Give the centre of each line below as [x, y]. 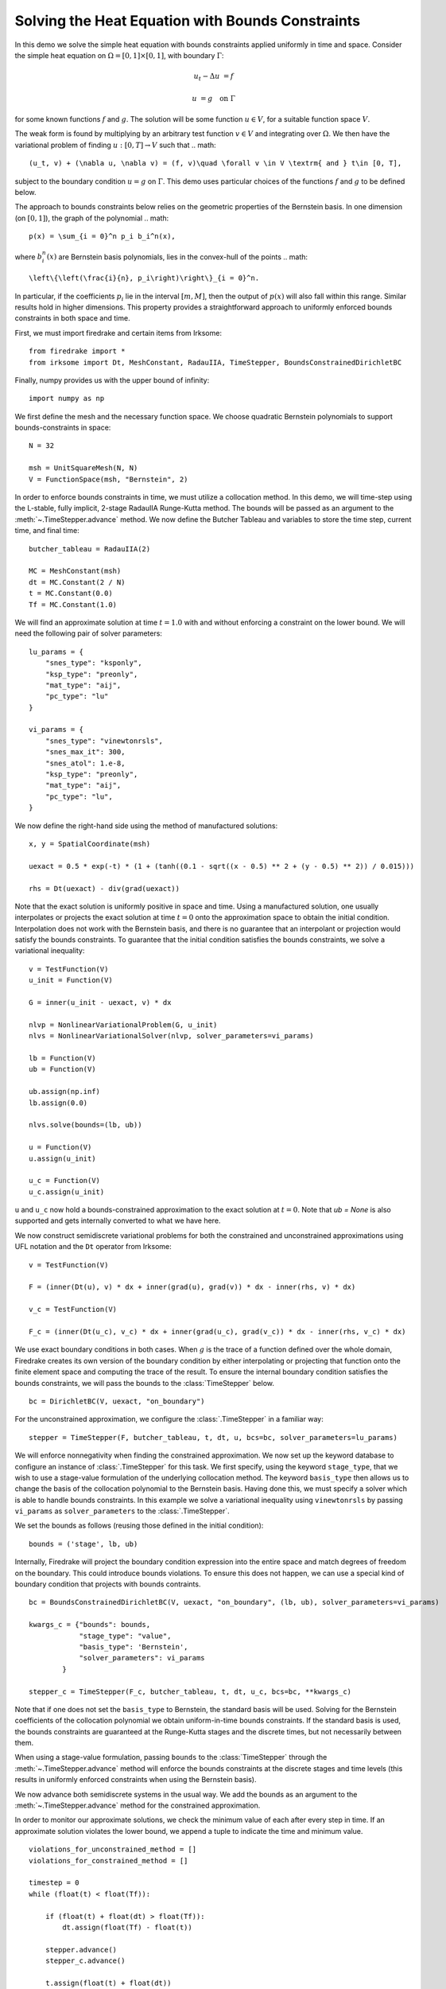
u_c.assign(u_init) [67, 1192]
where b [29, 257]
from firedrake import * [77, 351]
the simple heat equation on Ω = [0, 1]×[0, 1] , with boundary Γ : [119, 55]
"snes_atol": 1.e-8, [85, 763]
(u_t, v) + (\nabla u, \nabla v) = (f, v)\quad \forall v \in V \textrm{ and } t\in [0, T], [215, 163]
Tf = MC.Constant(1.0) [73, 604]
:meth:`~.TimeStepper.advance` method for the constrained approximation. [138, 1805]
